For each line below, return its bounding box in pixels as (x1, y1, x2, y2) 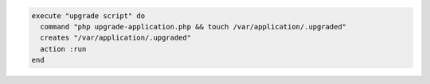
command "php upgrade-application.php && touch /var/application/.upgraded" (40, 22, 346, 31)
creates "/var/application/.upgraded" (40, 33, 191, 43)
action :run (40, 44, 87, 53)
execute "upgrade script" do (31, 11, 146, 20)
